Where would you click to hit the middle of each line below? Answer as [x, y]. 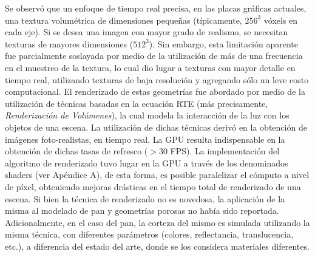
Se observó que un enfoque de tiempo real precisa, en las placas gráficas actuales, [156, 8]
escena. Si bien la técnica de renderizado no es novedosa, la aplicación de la [145, 198]
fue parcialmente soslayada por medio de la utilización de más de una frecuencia [154, 56]
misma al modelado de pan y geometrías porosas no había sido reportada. [142, 211]
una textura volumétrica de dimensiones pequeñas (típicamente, [124, 20]
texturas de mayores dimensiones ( [69, 43]
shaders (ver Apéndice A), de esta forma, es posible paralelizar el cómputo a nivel [157, 175]
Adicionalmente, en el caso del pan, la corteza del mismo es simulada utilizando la [157, 222]
